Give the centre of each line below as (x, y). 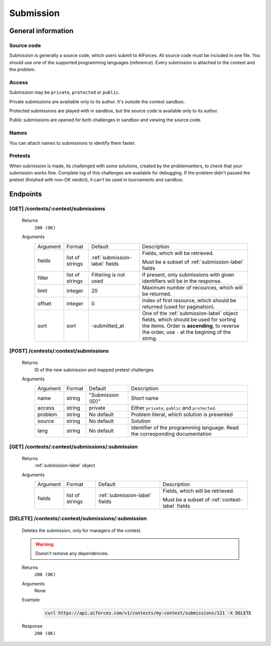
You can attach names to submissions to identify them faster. (72, 143)
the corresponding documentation (171, 434)
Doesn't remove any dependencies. (72, 553)
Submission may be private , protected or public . (64, 92)
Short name (145, 398)
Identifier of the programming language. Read (185, 427)
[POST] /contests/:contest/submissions (59, 351)
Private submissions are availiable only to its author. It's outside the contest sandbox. (97, 101)
